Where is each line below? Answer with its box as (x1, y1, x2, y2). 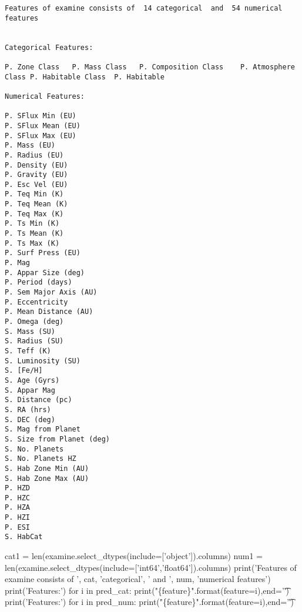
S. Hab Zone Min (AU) (5, 464, 89, 473)
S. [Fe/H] (5, 366, 43, 375)
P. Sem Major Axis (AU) (5, 288, 98, 297)
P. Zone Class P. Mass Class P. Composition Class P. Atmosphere (5, 62, 295, 71)
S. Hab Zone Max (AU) (5, 474, 89, 483)
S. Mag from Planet (5, 425, 80, 434)
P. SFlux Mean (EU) (5, 121, 80, 130)
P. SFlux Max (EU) (5, 131, 76, 140)
